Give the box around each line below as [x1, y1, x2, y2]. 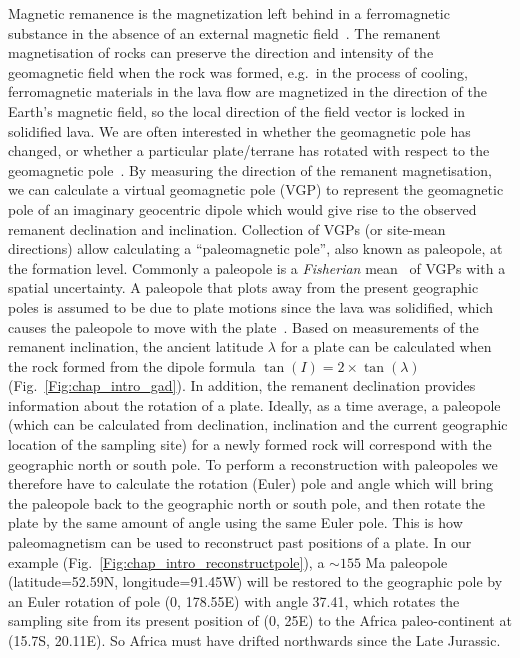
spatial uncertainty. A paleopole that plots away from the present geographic [8, 277, 479, 298]
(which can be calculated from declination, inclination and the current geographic [8, 414, 508, 435]
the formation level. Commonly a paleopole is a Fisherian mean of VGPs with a [8, 257, 506, 278]
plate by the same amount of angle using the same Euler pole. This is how [8, 512, 463, 533]
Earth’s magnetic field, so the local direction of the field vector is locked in [8, 100, 466, 121]
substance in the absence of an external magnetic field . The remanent [8, 22, 441, 43]
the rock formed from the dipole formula [8, 355, 256, 376]
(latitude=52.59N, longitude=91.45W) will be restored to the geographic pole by [8, 571, 503, 592]
